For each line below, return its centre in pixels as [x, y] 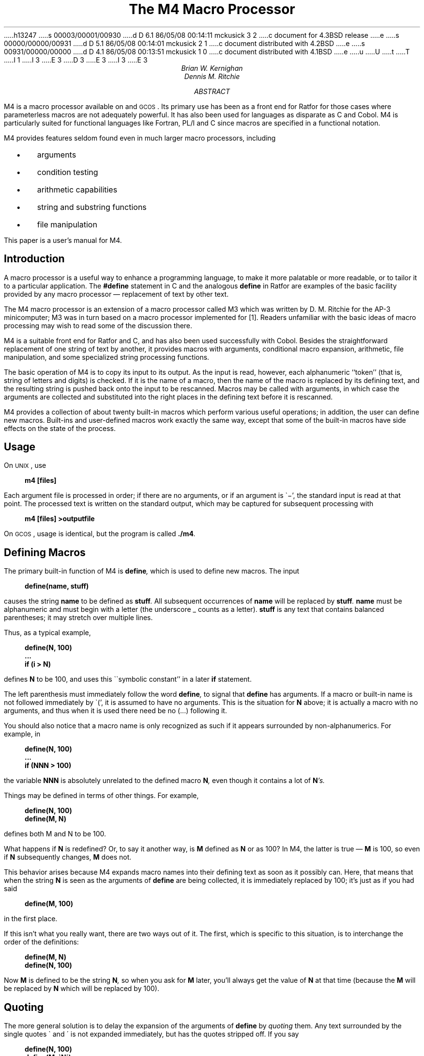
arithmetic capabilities [77, 189]
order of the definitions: [41, 942]
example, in [22, 734]
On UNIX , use [25, 465]
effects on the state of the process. [60, 428]
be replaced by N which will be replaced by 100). [82, 989]
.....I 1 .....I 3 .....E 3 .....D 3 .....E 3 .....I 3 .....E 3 [76, 60]
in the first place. [31, 919]
